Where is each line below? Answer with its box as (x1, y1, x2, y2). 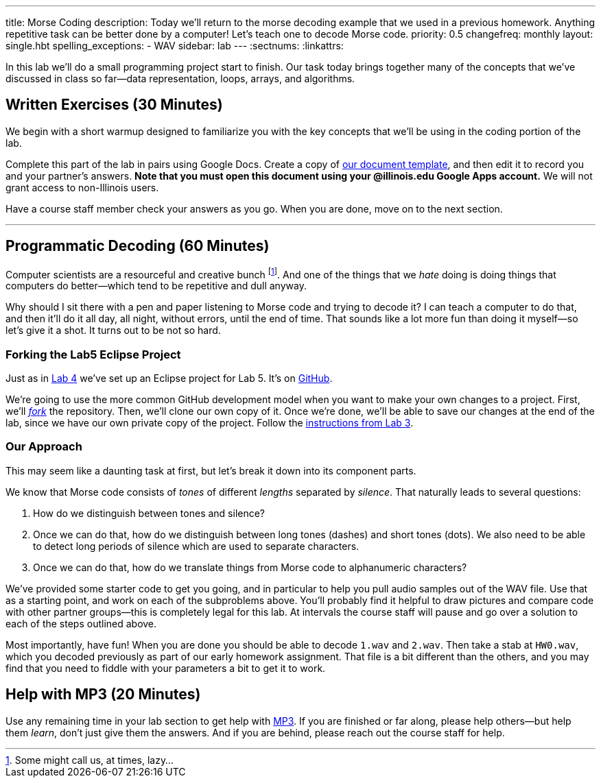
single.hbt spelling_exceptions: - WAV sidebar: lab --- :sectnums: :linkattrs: (5, 40, 344, 51)
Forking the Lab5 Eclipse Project (5, 347, 181, 361)
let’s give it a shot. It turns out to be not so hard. (5, 324, 221, 337)
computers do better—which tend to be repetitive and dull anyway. (5, 280, 307, 292)
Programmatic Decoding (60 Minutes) (5, 237, 270, 255)
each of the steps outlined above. (5, 617, 157, 629)
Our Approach (5, 439, 82, 454)
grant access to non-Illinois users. (5, 181, 159, 193)
